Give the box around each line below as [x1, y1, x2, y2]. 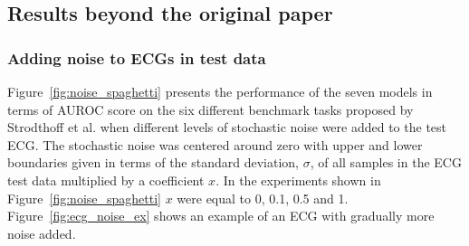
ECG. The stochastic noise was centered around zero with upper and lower [7, 135, 423, 154]
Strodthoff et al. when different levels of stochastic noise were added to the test [7, 118, 447, 137]
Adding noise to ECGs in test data [7, 46, 266, 69]
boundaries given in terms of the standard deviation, [7, 153, 299, 172]
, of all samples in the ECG [310, 153, 462, 172]
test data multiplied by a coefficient [7, 170, 205, 189]
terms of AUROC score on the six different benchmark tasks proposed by [7, 99, 414, 118]
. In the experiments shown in [215, 170, 381, 189]
